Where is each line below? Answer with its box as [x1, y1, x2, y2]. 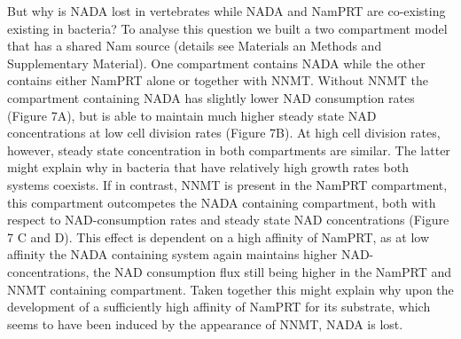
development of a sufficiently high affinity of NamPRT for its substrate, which [7, 297, 431, 316]
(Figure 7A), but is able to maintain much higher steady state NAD [7, 106, 377, 124]
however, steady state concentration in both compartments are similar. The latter [7, 140, 450, 159]
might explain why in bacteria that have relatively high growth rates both [7, 158, 409, 177]
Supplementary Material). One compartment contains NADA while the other [7, 53, 426, 72]
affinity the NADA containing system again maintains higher [7, 245, 338, 264]
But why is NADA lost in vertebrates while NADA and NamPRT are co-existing [7, 2, 446, 20]
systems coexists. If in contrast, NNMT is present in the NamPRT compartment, [7, 175, 448, 193]
